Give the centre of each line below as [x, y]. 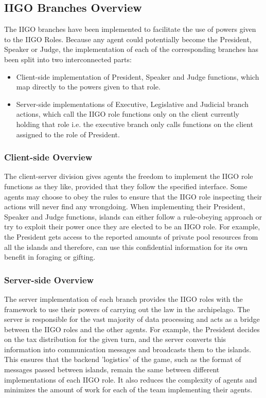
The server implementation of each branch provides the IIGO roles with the [123, 298]
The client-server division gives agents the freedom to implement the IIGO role [129, 176]
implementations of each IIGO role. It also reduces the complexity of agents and [131, 379]
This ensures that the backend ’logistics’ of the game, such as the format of [123, 359]
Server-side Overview [49, 279]
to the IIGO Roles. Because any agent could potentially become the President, [128, 39]
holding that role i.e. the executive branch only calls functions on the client [135, 124]
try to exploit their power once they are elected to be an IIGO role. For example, [132, 227]
